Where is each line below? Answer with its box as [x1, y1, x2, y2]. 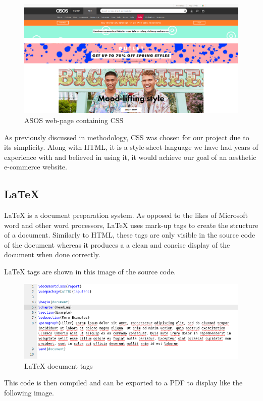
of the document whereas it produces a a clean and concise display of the [4, 239, 230, 250]
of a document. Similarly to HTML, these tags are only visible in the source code [4, 230, 255, 240]
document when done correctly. [4, 249, 100, 260]
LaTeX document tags [24, 360, 93, 371]
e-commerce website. [4, 161, 67, 172]
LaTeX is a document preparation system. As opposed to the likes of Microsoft [4, 210, 248, 220]
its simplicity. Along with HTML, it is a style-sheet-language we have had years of [4, 142, 258, 152]
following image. [4, 387, 54, 397]
